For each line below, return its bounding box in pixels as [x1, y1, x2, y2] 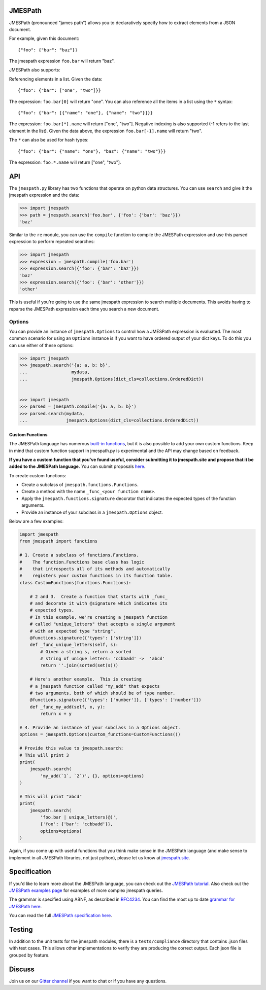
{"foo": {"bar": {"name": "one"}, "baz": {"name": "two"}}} [18, 148, 166, 154]
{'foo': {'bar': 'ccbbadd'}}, [40, 821, 113, 827]
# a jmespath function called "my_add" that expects [30, 683, 160, 689]
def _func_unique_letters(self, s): [30, 642, 118, 648]
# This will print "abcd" [19, 794, 82, 799]
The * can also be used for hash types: [9, 137, 89, 143]
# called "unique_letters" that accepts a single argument [30, 621, 176, 627]
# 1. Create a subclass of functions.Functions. [19, 552, 139, 558]
